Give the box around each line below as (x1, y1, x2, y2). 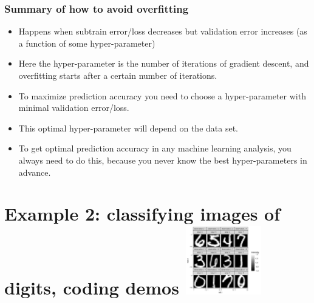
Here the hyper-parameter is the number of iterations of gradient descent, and (18, 57, 309, 70)
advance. (18, 165, 51, 178)
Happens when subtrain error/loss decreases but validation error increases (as (18, 25, 307, 38)
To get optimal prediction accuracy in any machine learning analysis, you (18, 142, 292, 155)
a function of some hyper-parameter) (18, 36, 155, 49)
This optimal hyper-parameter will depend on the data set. (18, 121, 238, 134)
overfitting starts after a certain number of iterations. (18, 69, 217, 81)
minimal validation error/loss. (18, 101, 129, 114)
